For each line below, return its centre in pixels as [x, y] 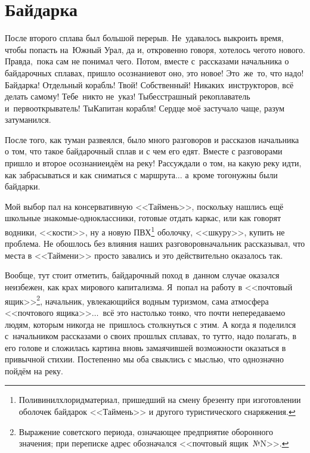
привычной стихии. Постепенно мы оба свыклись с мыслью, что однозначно [144, 359]
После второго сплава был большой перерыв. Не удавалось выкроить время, [144, 38]
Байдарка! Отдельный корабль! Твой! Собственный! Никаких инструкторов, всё [149, 84]
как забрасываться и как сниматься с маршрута [90, 174]
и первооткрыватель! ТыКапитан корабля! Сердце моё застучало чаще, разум [145, 108]
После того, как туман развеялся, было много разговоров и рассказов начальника [152, 139]
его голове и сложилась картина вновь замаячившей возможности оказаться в [145, 347]
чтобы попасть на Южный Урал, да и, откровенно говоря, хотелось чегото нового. [155, 49]
